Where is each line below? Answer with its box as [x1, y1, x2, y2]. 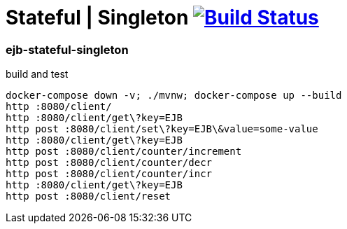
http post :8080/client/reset [6, 190, 171, 202]
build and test [6, 68, 69, 81]
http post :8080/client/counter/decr [6, 157, 213, 169]
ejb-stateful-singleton [6, 42, 129, 57]
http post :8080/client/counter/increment [6, 146, 242, 158]
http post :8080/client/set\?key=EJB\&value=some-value [6, 123, 318, 135]
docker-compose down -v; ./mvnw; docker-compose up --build [6, 90, 342, 102]
